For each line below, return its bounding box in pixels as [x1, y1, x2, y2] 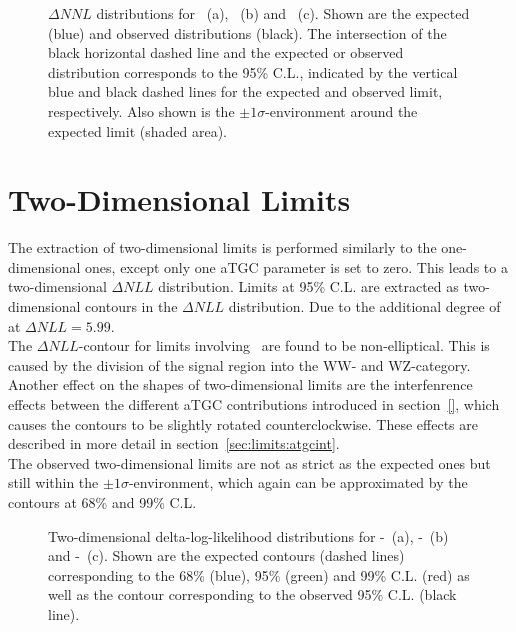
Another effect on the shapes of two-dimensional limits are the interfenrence [8, 374, 473, 395]
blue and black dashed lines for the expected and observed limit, [48, 81, 443, 102]
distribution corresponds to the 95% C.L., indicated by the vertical [48, 61, 458, 82]
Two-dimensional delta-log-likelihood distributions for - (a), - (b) [48, 525, 449, 546]
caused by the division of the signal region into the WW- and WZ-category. [8, 354, 471, 375]
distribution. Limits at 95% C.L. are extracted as [158, 276, 459, 297]
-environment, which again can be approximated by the [128, 472, 468, 493]
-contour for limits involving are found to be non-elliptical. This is [78, 335, 490, 356]
